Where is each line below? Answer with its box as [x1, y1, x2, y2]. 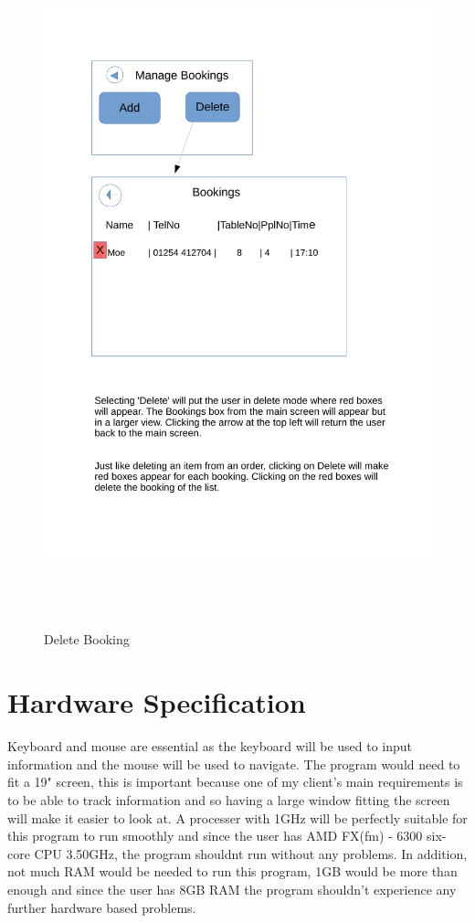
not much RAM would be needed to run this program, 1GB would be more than [7, 862, 458, 881]
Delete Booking [44, 630, 130, 649]
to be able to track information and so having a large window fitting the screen [7, 790, 450, 809]
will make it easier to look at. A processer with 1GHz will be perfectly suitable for [7, 808, 468, 827]
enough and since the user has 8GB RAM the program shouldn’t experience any [7, 879, 457, 898]
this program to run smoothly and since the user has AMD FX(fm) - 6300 [7, 826, 423, 845]
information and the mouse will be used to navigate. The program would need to [7, 754, 460, 773]
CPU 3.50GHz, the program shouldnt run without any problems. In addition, [34, 843, 468, 863]
